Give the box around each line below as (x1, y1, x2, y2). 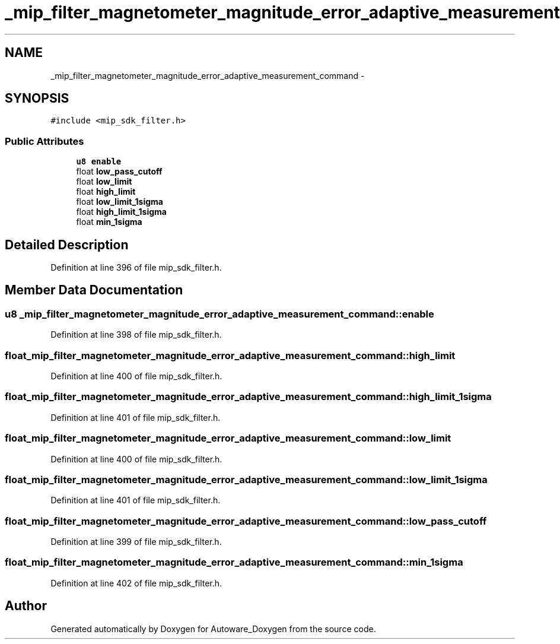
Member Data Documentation (5, 283, 183, 298)
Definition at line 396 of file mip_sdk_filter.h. (50, 262, 222, 273)
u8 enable (76, 157, 122, 167)
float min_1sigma (76, 217, 142, 227)
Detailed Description (5, 237, 129, 252)
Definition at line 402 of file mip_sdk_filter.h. (50, 578, 222, 588)
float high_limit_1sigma (76, 207, 167, 217)
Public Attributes (5, 135, 84, 147)
